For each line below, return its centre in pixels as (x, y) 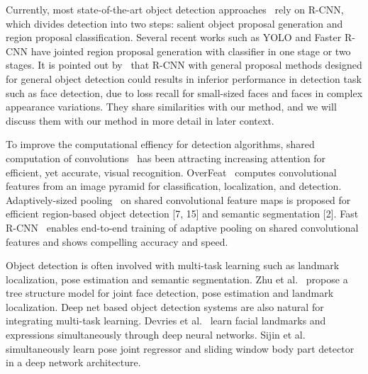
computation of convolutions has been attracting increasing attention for (166, 158)
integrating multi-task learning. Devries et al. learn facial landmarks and (166, 321)
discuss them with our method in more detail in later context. (140, 120)
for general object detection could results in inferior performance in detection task (184, 78)
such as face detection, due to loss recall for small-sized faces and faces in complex (184, 92)
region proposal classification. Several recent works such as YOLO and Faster (174, 37)
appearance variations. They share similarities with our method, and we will (171, 107)
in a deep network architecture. (73, 362)
